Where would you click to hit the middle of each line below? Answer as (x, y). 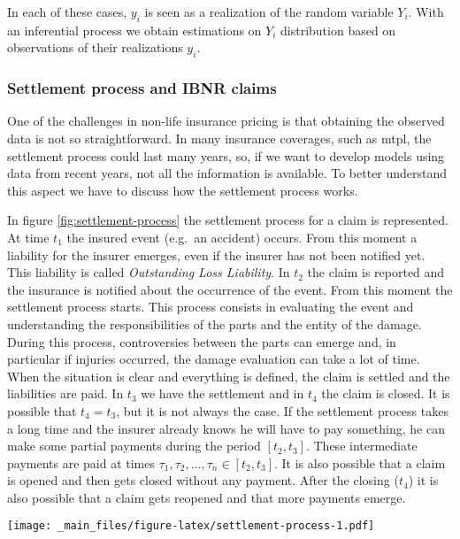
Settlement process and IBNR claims (142, 88)
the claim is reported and (376, 272)
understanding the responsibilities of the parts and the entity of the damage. (215, 323)
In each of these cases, (67, 12)
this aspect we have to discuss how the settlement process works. (183, 190)
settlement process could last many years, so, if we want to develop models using (226, 155)
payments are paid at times (81, 462)
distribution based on (338, 30)
